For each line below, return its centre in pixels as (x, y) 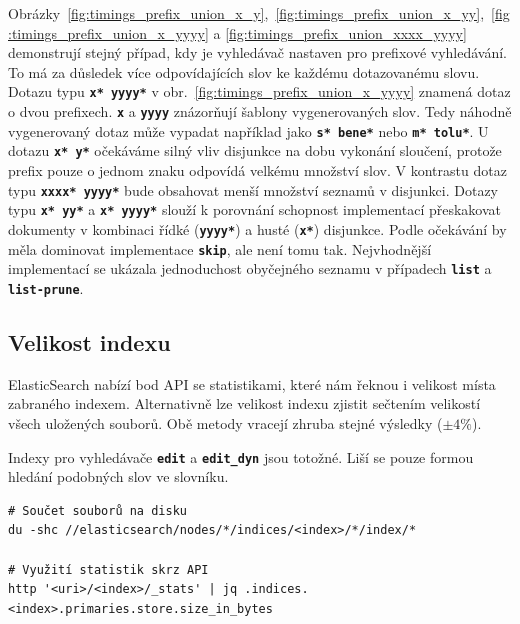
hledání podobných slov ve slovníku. (118, 476)
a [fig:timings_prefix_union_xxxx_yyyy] (340, 32)
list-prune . (46, 287)
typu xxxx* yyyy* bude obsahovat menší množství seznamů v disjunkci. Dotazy (253, 189)
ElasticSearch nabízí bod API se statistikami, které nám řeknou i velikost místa (252, 383)
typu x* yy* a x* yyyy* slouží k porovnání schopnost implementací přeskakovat (255, 209)
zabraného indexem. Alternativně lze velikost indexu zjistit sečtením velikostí (244, 403)
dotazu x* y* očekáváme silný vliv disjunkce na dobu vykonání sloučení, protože (255, 150)
